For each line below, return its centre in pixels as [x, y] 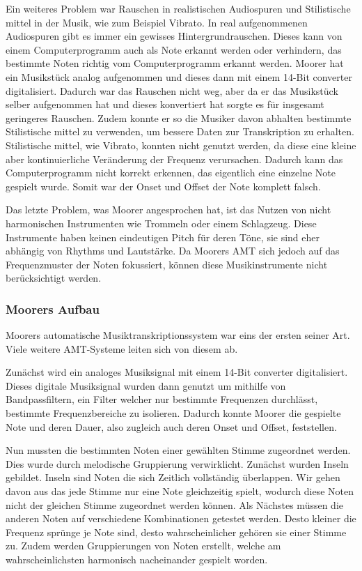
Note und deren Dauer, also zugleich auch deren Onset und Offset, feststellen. [171, 426]
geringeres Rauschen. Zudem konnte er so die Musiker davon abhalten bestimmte [179, 117]
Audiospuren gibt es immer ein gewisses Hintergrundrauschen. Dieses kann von [174, 36]
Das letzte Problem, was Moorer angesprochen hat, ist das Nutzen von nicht [168, 210]
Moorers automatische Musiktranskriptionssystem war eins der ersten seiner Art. [178, 335]
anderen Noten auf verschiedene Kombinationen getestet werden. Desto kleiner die [181, 518]
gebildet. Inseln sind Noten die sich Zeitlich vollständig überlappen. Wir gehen [173, 477]
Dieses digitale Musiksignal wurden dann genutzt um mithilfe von [146, 385]
